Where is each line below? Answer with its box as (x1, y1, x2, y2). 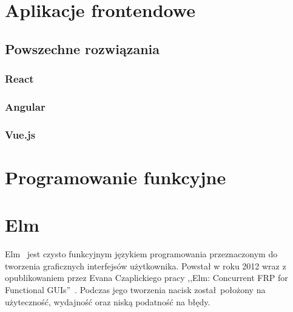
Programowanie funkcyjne (5, 164, 226, 189)
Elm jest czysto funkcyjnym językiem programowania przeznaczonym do (5, 248, 278, 260)
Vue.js (5, 127, 36, 142)
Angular (5, 99, 45, 114)
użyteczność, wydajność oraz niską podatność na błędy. (5, 295, 210, 308)
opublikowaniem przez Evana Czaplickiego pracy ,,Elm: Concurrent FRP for (5, 271, 288, 284)
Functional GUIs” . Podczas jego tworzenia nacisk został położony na (5, 283, 266, 296)
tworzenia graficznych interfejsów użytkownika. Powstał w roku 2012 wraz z (5, 259, 286, 272)
